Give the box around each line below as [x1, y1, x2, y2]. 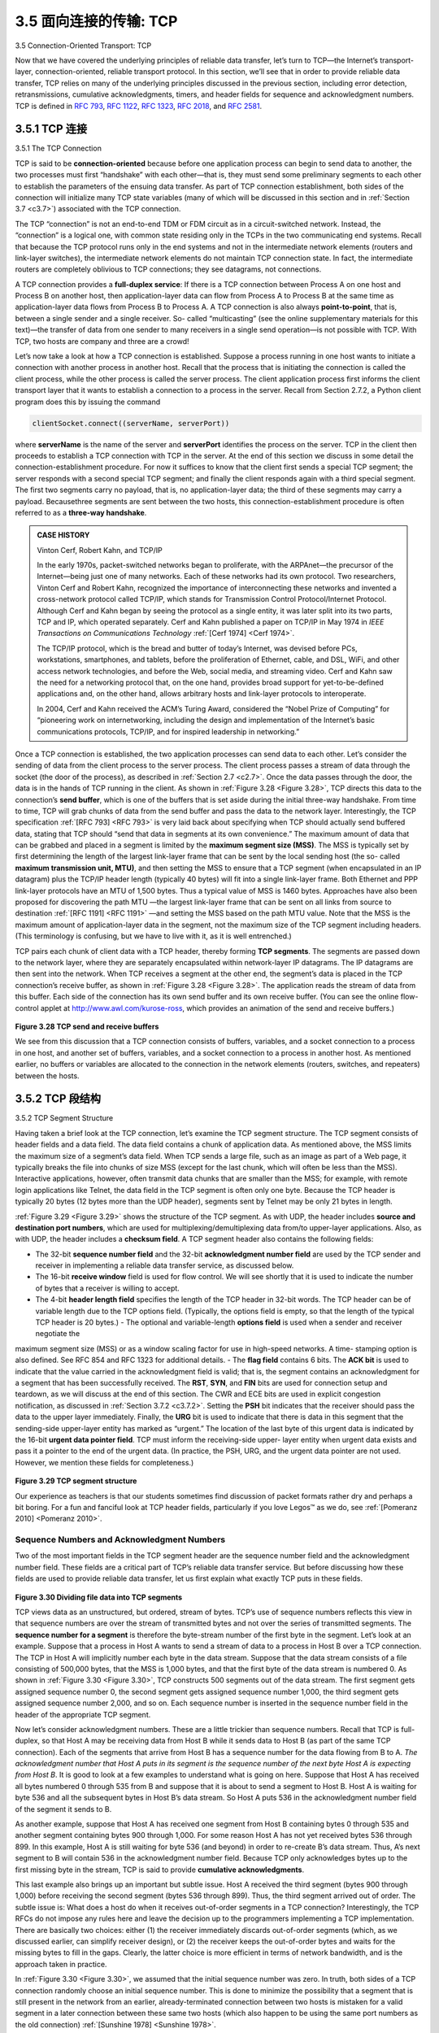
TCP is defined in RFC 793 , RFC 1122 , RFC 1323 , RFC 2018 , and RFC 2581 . [15, 101, 263, 111]
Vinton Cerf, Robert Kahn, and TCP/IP [37, 545, 163, 555]
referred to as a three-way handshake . [15, 507, 147, 517]
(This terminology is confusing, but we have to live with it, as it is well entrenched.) [15, 931, 292, 941]
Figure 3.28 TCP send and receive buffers [15, 1021, 159, 1031]
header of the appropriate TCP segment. [15, 1709, 151, 1719]
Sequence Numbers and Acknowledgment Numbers [15, 1534, 226, 1545]
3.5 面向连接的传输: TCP [15, 12, 178, 30]
